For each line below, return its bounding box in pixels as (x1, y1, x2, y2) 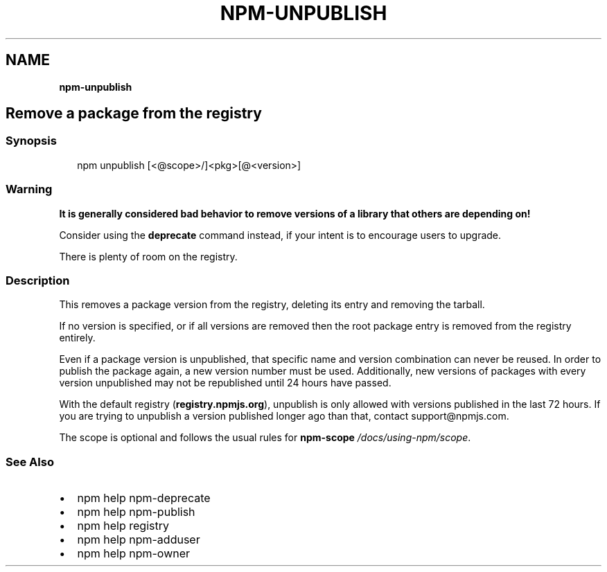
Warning (6, 182, 53, 197)
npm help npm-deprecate (77, 491, 211, 506)
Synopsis (6, 134, 57, 148)
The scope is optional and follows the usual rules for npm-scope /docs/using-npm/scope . (59, 431, 471, 444)
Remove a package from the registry (6, 105, 262, 123)
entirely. (59, 332, 96, 344)
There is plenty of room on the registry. (59, 250, 238, 262)
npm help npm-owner (77, 546, 191, 561)
